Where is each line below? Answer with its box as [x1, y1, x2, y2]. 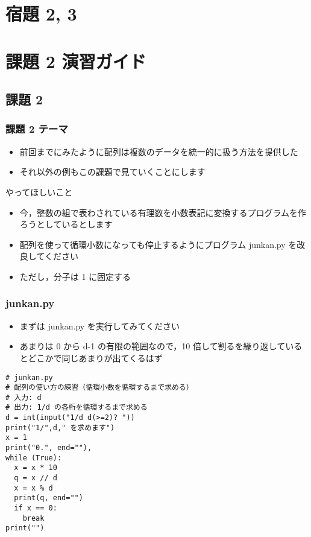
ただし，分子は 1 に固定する [19, 270, 131, 282]
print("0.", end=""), [5, 443, 92, 453]
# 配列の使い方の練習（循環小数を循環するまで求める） [5, 383, 193, 392]
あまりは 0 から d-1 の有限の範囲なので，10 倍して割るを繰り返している [19, 340, 303, 352]
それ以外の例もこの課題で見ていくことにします [19, 165, 206, 178]
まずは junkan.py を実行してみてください [19, 319, 180, 332]
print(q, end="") [14, 494, 83, 503]
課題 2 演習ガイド [5, 48, 146, 73]
